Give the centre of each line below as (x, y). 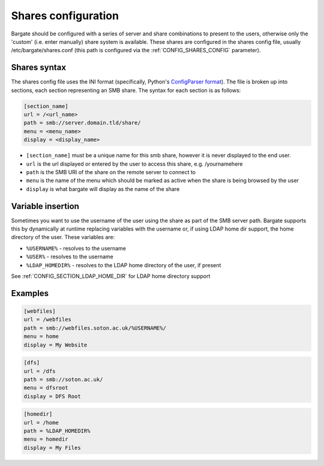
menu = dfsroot (46, 388)
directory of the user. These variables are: (63, 237)
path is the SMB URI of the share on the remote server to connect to (111, 172)
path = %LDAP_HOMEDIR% (57, 431)
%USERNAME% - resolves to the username (76, 248)
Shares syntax (38, 68)
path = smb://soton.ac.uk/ (63, 379)
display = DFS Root (52, 396)
